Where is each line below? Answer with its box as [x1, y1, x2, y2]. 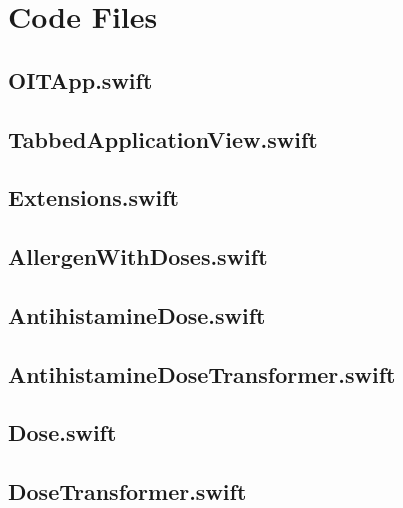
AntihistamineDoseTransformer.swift [8, 358, 396, 389]
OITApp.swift [8, 64, 153, 95]
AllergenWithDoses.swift [8, 241, 268, 272]
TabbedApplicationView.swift [8, 123, 318, 154]
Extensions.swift [8, 182, 179, 213]
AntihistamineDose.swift [8, 299, 266, 330]
